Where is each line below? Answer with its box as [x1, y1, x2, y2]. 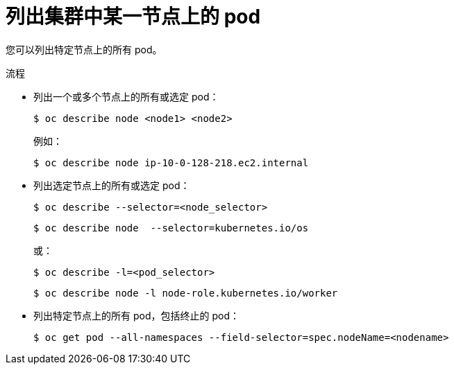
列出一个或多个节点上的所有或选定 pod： [33, 90, 219, 103]
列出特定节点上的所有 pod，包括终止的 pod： [33, 309, 239, 321]
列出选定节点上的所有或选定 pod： [33, 179, 190, 191]
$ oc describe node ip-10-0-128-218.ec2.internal [33, 157, 309, 168]
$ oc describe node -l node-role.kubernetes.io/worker [33, 287, 338, 299]
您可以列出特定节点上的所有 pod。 [6, 43, 162, 55]
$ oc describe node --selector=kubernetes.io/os [33, 222, 309, 234]
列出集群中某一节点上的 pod [6, 5, 261, 28]
